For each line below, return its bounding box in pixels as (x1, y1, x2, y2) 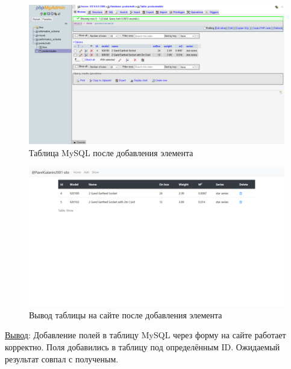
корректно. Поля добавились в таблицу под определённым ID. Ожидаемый (5, 341, 280, 353)
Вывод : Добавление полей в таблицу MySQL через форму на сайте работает (5, 329, 286, 341)
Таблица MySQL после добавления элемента (29, 146, 193, 159)
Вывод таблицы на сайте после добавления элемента (29, 308, 222, 321)
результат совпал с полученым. (5, 352, 119, 365)
